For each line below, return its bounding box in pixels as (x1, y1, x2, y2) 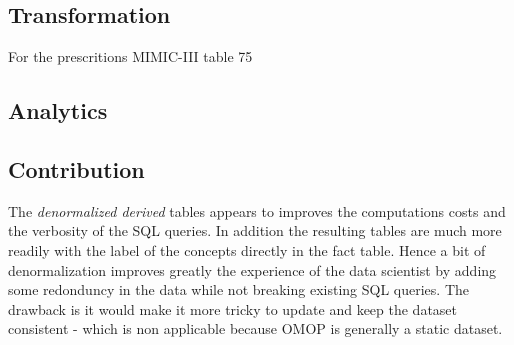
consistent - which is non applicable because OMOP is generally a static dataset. (8, 318, 503, 339)
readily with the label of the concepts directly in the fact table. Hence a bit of (8, 239, 486, 260)
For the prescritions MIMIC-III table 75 (8, 46, 253, 67)
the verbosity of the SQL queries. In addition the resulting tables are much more (8, 220, 502, 241)
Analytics (8, 95, 108, 126)
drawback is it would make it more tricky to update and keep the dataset (8, 298, 458, 319)
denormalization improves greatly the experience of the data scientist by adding (8, 259, 497, 280)
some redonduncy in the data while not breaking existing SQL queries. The (8, 279, 470, 300)
